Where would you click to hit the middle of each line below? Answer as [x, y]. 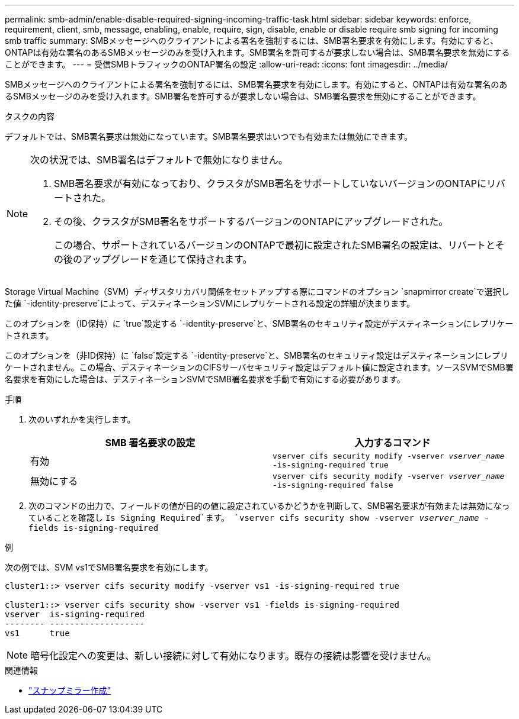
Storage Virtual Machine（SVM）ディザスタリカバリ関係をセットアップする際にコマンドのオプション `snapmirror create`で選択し [257, 291]
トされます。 [29, 335]
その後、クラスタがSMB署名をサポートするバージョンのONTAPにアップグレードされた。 [251, 221]
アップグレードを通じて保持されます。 [167, 259]
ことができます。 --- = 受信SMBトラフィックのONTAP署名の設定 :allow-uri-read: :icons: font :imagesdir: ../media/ [226, 64]
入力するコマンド [393, 443]
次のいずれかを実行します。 [82, 419]
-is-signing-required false [333, 485]
